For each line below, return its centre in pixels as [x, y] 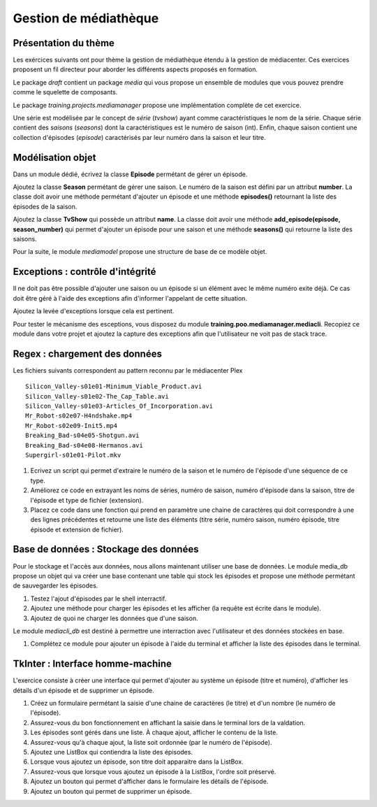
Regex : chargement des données [87, 353]
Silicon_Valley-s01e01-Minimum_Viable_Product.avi [114, 387]
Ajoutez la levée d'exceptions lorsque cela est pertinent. [94, 311]
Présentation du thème [64, 43]
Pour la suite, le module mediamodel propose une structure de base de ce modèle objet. [140, 252]
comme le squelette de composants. [65, 92]
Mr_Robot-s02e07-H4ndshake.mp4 [79, 416]
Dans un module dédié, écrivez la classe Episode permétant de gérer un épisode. [130, 174]
